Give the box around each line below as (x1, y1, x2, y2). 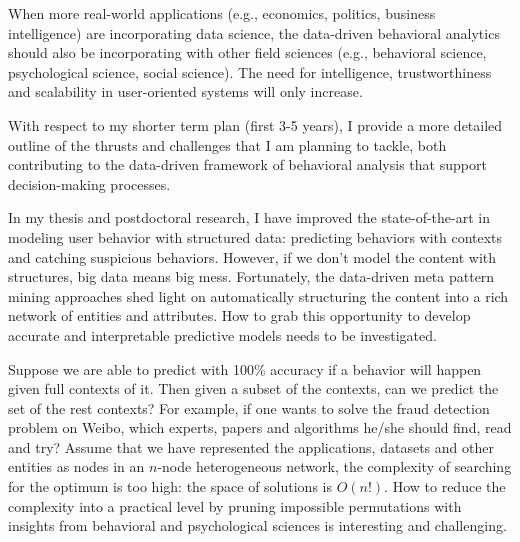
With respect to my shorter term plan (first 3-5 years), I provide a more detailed (8, 114, 503, 135)
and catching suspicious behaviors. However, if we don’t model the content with (8, 246, 497, 267)
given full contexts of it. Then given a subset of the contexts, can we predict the (8, 378, 499, 399)
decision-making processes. (8, 173, 171, 194)
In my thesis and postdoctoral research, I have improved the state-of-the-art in (8, 207, 490, 228)
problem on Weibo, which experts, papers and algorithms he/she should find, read (8, 417, 512, 438)
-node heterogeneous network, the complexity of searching (157, 456, 512, 477)
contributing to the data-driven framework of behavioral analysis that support (8, 154, 487, 175)
